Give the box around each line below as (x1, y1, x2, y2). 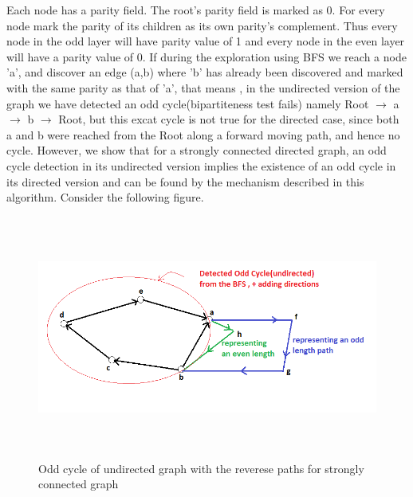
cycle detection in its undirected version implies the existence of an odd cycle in (6, 157, 396, 174)
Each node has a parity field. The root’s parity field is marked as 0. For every (6, 2, 385, 18)
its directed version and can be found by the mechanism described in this (6, 173, 364, 190)
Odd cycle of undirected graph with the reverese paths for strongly (38, 460, 364, 476)
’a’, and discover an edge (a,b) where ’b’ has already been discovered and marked (6, 64, 403, 80)
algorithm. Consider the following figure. (6, 189, 204, 205)
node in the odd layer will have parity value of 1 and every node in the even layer (6, 33, 405, 49)
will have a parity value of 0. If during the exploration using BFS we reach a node (6, 48, 407, 65)
